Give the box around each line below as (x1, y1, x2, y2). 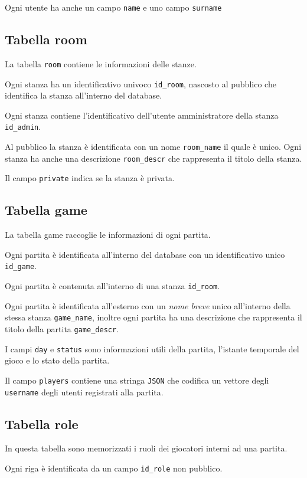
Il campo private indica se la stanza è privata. (5, 172, 175, 184)
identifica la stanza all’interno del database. (5, 89, 162, 102)
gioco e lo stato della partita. (5, 354, 110, 366)
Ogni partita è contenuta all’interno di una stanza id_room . (5, 280, 220, 292)
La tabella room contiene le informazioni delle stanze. (5, 57, 197, 70)
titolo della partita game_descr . (5, 322, 119, 335)
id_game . (5, 260, 37, 272)
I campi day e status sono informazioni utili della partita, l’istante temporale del (5, 342, 299, 355)
